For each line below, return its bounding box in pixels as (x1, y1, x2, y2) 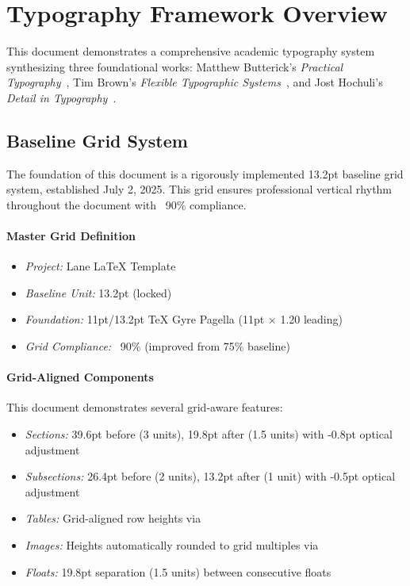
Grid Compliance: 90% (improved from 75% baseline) (25, 338, 290, 354)
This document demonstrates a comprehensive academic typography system (6, 43, 375, 59)
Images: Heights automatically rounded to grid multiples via (25, 537, 319, 553)
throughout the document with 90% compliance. (6, 196, 247, 213)
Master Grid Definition (6, 228, 136, 244)
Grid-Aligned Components (6, 369, 154, 385)
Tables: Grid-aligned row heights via (25, 510, 201, 527)
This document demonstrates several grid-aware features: (6, 399, 283, 416)
